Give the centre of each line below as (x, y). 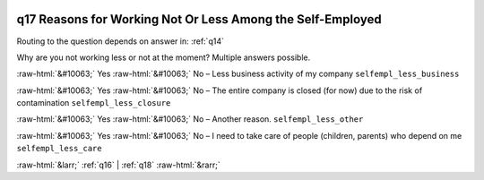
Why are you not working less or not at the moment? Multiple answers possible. (164, 57)
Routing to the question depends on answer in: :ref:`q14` (120, 41)
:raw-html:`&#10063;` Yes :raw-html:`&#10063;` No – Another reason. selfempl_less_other (190, 119)
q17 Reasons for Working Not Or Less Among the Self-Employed (199, 19)
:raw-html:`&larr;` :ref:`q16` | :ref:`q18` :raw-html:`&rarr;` (118, 165)
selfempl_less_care (59, 149)
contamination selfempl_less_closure (94, 103)
